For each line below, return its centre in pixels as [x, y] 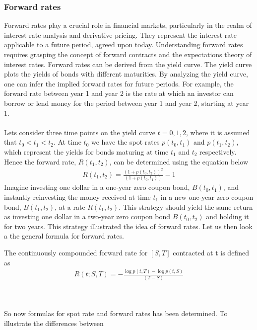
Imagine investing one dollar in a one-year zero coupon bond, [97, 187]
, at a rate [70, 206]
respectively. [218, 151]
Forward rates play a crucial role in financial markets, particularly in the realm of [128, 25]
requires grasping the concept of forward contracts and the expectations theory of [128, 54]
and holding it [227, 216]
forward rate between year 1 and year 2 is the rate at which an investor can [119, 93]
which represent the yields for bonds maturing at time [86, 151]
